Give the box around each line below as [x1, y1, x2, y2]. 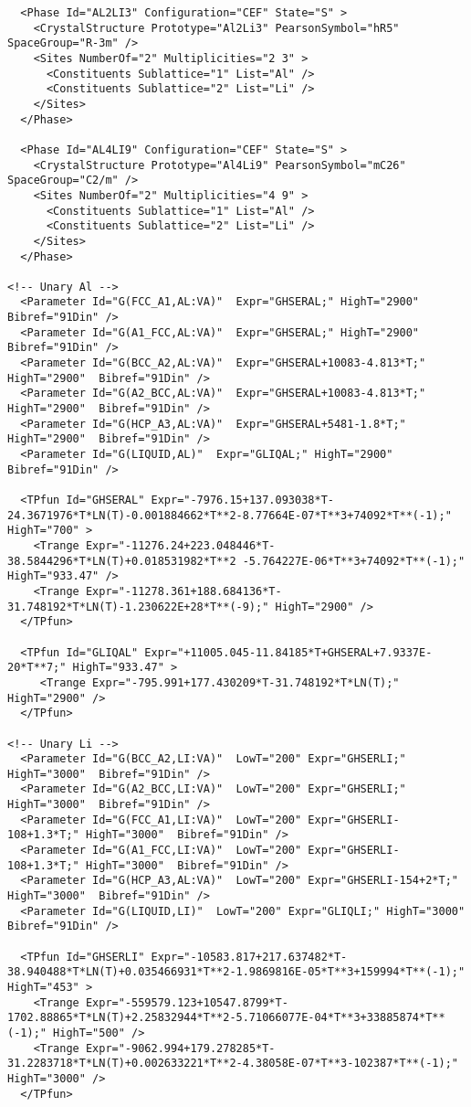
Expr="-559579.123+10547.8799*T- [85, 995, 288, 1009]
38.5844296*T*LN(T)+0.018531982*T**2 [7, 554, 236, 568]
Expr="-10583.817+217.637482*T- [151, 950, 348, 963]
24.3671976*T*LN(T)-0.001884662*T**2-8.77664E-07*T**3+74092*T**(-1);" [7, 508, 452, 522]
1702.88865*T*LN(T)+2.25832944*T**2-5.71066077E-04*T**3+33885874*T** [7, 1011, 445, 1025]
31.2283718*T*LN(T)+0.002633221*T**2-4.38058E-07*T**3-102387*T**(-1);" [7, 1057, 458, 1070]
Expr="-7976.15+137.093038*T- [151, 494, 334, 506]
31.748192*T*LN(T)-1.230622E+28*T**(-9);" [7, 600, 269, 613]
